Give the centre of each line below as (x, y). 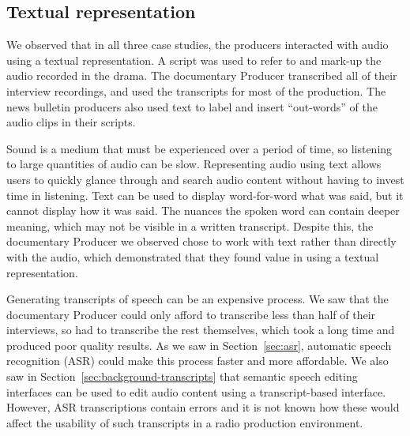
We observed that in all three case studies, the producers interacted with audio (197, 45)
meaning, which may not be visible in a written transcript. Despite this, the (190, 226)
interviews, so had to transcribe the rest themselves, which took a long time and (201, 330)
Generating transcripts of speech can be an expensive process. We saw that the (197, 299)
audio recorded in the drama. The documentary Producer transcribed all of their (202, 75)
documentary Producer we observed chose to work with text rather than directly (201, 241)
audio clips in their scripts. (71, 122)
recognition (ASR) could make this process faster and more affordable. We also (197, 361)
